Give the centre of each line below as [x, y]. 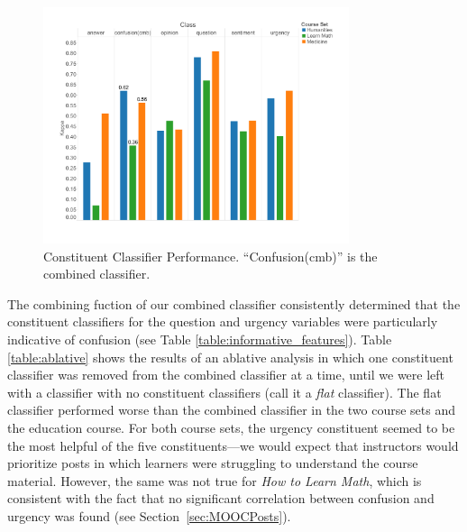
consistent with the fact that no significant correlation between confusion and [221, 498]
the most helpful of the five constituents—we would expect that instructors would [233, 445]
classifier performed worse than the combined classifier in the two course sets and [232, 410]
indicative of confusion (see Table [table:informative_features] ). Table [200, 339]
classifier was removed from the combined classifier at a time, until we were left [226, 375]
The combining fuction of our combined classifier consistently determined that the [234, 303]
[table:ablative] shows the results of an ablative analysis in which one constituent [230, 357]
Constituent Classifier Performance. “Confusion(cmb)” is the [211, 256]
